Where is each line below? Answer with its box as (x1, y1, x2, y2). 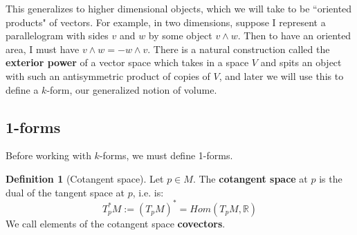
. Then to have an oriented (237, 28, 351, 43)
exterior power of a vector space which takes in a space (6, 55, 249, 70)
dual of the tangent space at (6, 185, 125, 199)
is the (319, 171, 342, 185)
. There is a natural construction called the (147, 41, 330, 56)
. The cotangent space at (192, 171, 308, 185)
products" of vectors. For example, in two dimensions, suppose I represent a (6, 14, 326, 29)
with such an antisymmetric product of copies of (6, 68, 210, 83)
